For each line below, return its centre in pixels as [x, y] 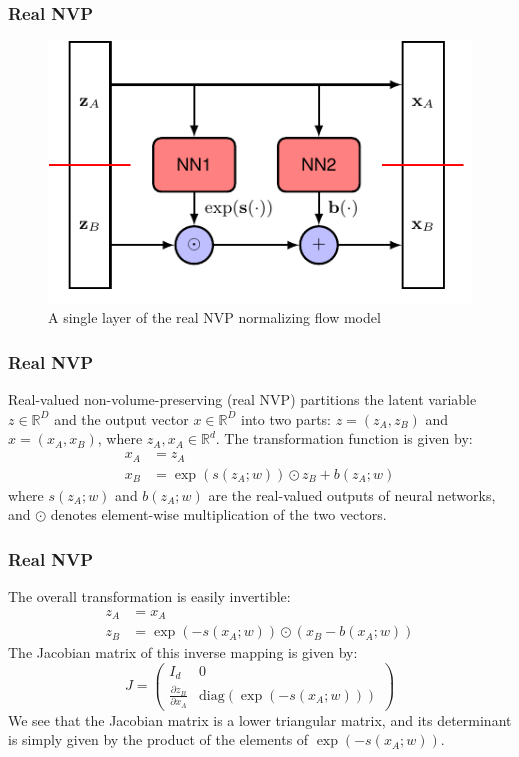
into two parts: [286, 418]
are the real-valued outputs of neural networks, [352, 494]
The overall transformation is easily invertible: [149, 595]
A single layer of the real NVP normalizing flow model [214, 317]
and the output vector [121, 418]
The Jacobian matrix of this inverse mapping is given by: [183, 652]
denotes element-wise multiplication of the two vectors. [218, 514]
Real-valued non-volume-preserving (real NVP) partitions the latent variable [242, 399]
